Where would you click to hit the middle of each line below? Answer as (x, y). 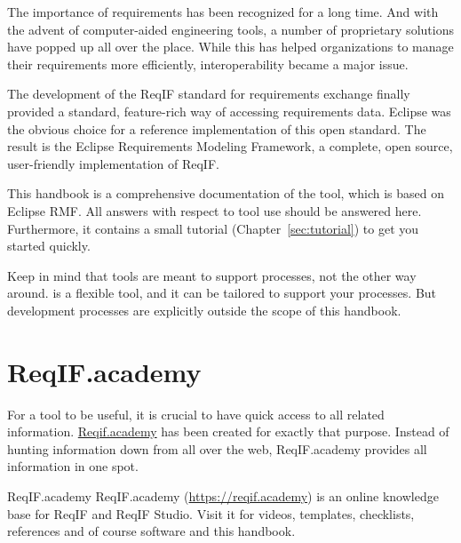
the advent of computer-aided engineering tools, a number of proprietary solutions (230, 29)
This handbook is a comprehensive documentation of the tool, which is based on (226, 193)
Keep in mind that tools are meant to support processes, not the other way (212, 275)
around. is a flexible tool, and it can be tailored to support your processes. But (222, 293)
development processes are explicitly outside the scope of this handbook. (204, 310)
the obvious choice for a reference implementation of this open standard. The (217, 128)
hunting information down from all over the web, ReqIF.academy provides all (217, 448)
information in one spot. (73, 466)
